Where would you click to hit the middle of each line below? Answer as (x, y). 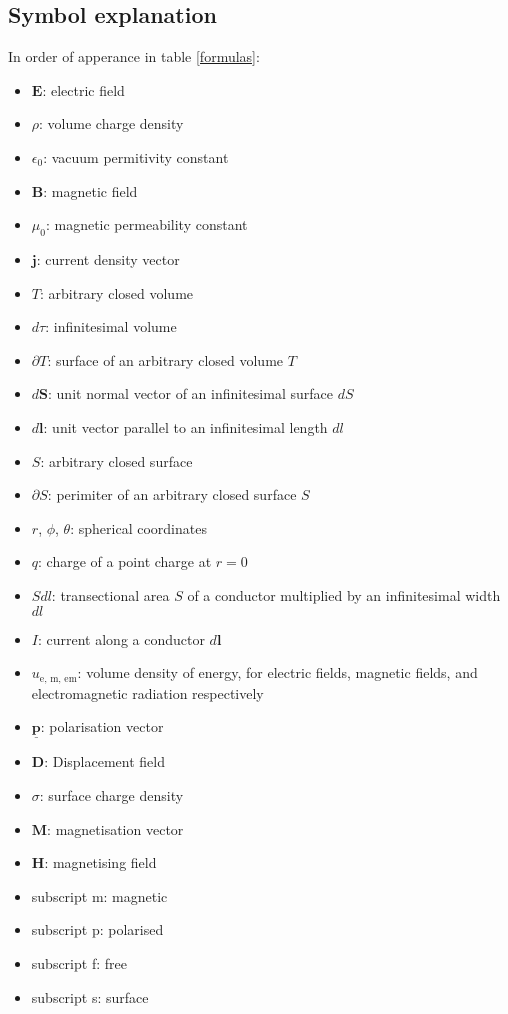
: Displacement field (104, 761)
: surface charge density (111, 794)
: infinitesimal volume (111, 326)
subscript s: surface (90, 996)
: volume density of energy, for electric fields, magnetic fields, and (277, 672)
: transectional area (110, 594)
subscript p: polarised (97, 929)
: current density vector (108, 258)
